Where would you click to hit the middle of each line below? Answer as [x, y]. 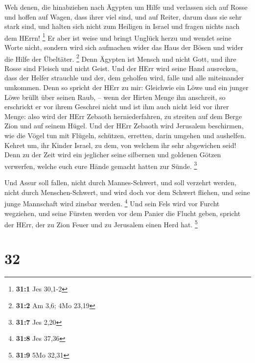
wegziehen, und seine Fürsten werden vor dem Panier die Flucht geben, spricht [123, 213]
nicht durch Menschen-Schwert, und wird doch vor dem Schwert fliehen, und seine [127, 192]
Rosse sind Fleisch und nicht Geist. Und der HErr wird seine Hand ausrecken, [121, 68]
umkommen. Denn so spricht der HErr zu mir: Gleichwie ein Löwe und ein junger [127, 87]
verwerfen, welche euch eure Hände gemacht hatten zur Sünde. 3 [101, 165]
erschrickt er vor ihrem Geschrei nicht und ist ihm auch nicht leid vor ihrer [117, 107]
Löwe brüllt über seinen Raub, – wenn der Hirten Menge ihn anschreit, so [115, 97]
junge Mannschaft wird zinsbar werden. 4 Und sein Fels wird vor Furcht [112, 203]
